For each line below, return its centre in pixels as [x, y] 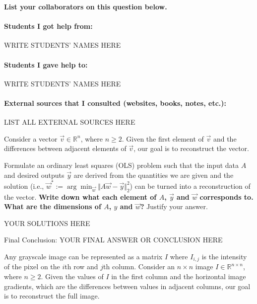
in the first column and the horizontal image [179, 276]
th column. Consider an [139, 266]
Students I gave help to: [46, 64]
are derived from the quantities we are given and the [154, 175]
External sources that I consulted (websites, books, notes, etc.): [115, 103]
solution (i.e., [24, 186]
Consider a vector [31, 138]
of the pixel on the [32, 266]
